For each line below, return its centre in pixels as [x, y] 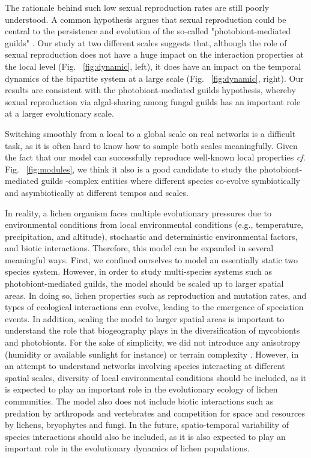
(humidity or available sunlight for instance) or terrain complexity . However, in [152, 354]
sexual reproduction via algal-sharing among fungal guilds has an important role [153, 101]
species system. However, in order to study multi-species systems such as [139, 271]
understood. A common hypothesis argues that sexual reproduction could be [146, 19]
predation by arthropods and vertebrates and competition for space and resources [155, 413]
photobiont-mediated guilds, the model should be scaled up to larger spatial [144, 283]
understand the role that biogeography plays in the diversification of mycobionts [152, 330]
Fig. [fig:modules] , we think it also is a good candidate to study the [131, 169]
